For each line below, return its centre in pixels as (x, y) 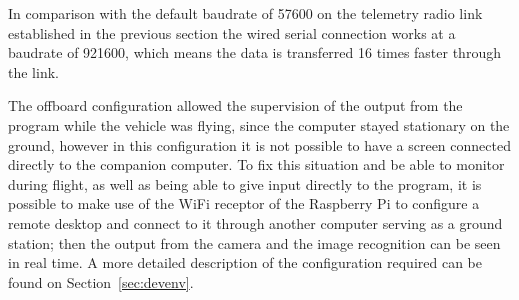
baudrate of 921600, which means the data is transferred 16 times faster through (254, 52)
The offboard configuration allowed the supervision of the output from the (235, 105)
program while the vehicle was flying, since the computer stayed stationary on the (259, 124)
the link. (33, 71)
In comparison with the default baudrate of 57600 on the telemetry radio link (245, 13)
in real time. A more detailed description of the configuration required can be (245, 262)
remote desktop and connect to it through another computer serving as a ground (255, 222)
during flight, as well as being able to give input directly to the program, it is (245, 183)
